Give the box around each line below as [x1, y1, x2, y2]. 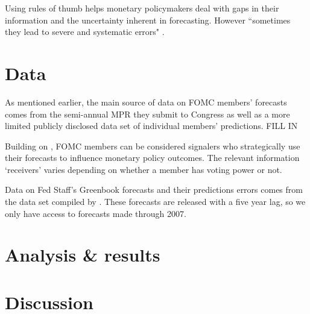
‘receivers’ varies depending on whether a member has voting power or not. [5, 163, 282, 175]
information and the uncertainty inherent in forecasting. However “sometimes [5, 13, 291, 26]
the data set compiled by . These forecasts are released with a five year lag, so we [5, 195, 306, 208]
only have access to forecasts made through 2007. [5, 207, 186, 219]
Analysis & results [5, 242, 160, 267]
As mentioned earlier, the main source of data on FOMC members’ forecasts [5, 95, 287, 108]
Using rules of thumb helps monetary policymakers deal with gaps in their [5, 2, 279, 14]
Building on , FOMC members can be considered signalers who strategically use [5, 139, 300, 152]
